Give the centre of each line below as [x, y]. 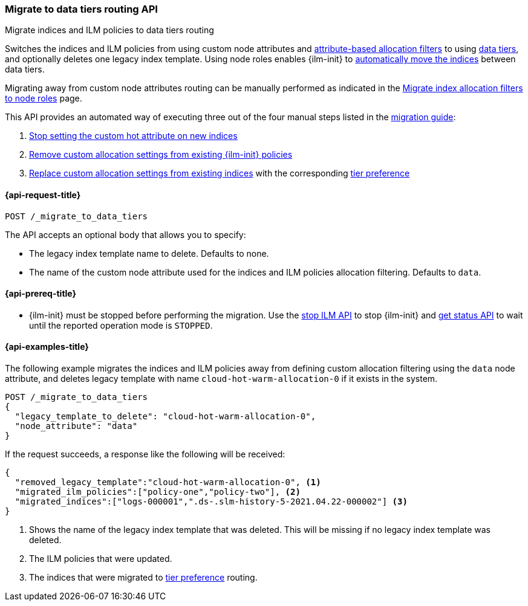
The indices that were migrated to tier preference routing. [143, 578]
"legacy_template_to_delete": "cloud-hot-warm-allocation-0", [165, 417]
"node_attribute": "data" [76, 426]
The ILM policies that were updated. [101, 559]
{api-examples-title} [47, 347]
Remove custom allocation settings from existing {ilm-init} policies [161, 155]
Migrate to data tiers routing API [81, 9]
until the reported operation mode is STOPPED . [121, 325]
